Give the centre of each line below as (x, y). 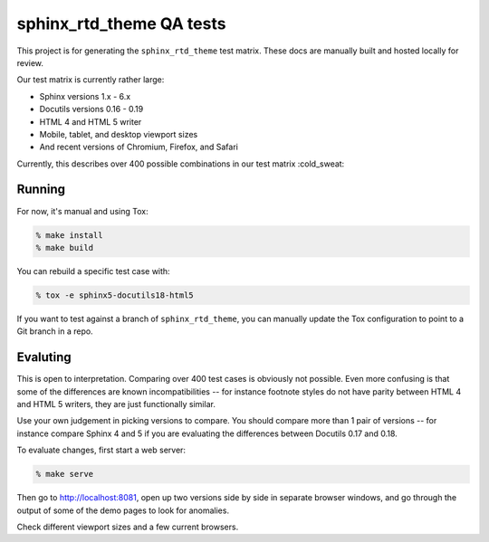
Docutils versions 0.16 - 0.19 (91, 109)
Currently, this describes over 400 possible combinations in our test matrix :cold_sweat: (181, 164)
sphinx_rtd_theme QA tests (121, 24)
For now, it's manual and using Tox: (82, 211)
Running (41, 190)
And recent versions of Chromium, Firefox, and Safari (139, 147)
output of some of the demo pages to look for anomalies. (123, 510)
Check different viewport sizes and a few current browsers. (128, 527)
